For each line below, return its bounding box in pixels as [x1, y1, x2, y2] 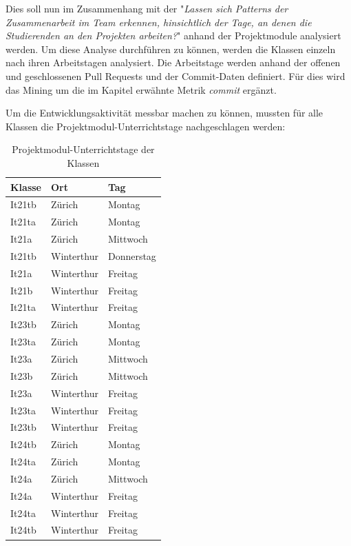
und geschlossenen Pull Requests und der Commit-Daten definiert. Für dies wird [6, 68, 345, 83]
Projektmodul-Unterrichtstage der [12, 142, 155, 156]
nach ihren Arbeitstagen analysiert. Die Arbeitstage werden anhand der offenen [6, 55, 341, 70]
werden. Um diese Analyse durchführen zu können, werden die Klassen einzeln [6, 41, 336, 56]
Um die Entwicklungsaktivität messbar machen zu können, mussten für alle [6, 105, 323, 120]
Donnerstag [107, 248, 156, 263]
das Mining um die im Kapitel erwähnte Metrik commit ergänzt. [6, 82, 277, 97]
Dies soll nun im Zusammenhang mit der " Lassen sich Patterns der [6, 1, 288, 15]
